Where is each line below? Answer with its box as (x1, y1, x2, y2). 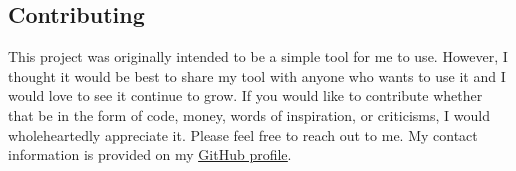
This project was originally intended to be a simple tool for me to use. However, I (8, 46, 508, 67)
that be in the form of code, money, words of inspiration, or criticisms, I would (8, 104, 490, 125)
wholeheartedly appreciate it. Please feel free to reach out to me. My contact (8, 124, 478, 145)
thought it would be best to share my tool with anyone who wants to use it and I (8, 65, 506, 86)
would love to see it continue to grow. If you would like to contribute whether (8, 85, 483, 106)
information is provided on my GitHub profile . (8, 144, 292, 165)
